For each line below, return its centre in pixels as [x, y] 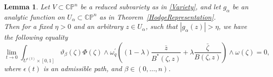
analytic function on [35, 16]
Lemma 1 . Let [27, 6]
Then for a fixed [28, 26]
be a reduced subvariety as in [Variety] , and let [151, 6]
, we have [233, 26]
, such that [161, 26]
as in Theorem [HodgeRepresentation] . [158, 16]
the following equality [36, 37]
